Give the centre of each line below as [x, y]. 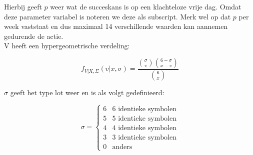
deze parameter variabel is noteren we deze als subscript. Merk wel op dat [117, 16]
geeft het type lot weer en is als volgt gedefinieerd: [87, 92]
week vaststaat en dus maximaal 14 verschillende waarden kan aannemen [116, 26]
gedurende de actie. [34, 36]
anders [122, 147]
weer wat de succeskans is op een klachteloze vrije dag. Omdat [146, 6]
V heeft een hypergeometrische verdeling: [67, 46]
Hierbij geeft [23, 6]
